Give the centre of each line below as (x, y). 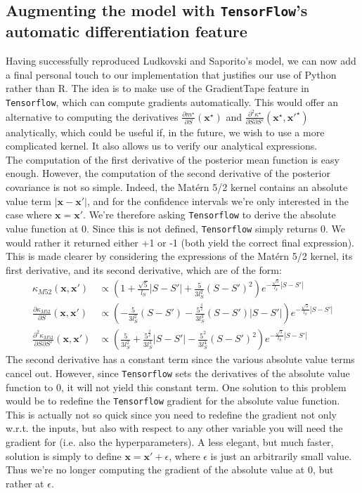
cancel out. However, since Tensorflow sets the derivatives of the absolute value (178, 373)
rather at (25, 483)
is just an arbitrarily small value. (281, 455)
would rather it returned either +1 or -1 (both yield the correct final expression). (180, 242)
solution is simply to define (64, 455)
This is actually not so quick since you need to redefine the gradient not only (171, 414)
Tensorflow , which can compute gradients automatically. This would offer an (172, 101)
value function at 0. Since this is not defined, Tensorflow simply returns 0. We (176, 228)
